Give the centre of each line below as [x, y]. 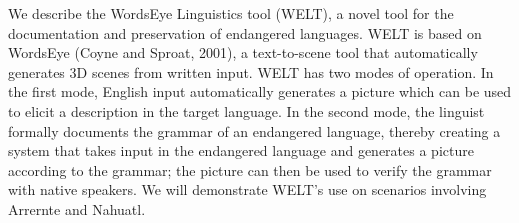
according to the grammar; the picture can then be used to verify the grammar [250, 169]
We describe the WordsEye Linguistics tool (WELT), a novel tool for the [231, 13]
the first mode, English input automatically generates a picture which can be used [260, 91]
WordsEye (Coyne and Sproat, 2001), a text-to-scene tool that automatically [243, 52]
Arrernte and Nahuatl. [77, 208]
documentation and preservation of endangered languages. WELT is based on [245, 32]
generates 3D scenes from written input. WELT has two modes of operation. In [251, 71]
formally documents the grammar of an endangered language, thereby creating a [254, 130]
